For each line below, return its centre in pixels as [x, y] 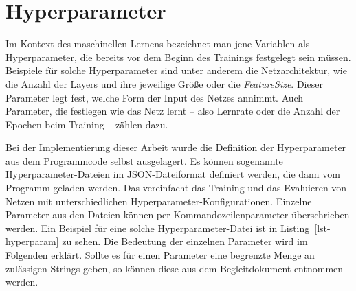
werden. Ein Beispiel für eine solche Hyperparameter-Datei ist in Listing [158, 228]
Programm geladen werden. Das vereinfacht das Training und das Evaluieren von [176, 188]
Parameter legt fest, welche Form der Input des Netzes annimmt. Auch [155, 97]
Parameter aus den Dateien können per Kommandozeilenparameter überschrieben [178, 214]
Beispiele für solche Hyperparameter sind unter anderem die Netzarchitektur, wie [176, 70]
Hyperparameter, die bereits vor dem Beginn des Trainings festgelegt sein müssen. [178, 57]
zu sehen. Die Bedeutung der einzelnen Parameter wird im [185, 241]
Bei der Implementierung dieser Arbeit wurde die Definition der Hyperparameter [176, 147]
